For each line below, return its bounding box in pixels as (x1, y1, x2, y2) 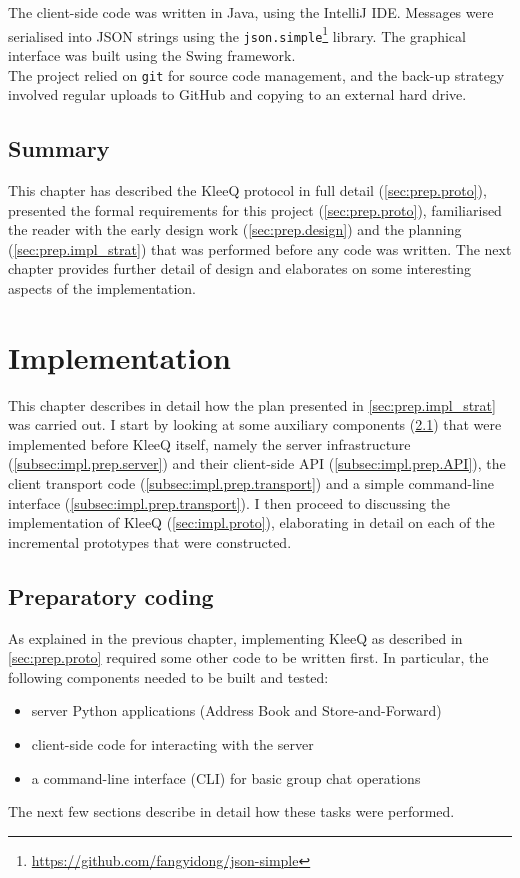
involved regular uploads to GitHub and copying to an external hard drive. (8, 84, 467, 105)
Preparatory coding (8, 580, 214, 611)
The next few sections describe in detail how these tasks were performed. (8, 801, 455, 822)
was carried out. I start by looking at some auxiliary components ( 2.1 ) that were (8, 414, 502, 435)
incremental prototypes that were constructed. (8, 531, 292, 552)
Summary (8, 133, 110, 164)
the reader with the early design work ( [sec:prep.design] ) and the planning (8, 219, 462, 240)
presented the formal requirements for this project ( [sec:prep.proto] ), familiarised (8, 199, 502, 220)
